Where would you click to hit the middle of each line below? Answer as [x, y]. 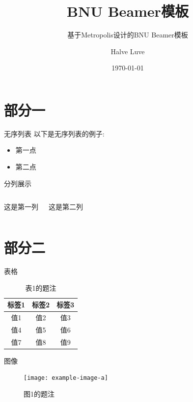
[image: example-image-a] [66, 378]
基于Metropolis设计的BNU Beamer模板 [128, 35]
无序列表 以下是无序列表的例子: [54, 133]
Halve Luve [128, 51]
